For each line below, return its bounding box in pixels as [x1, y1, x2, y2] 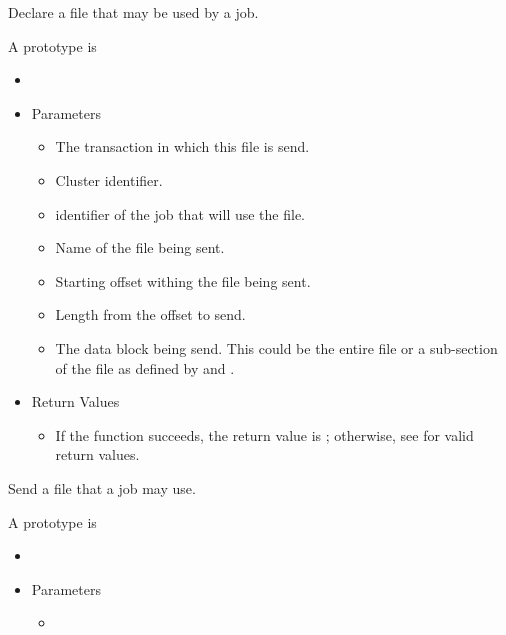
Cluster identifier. [55, 169, 163, 190]
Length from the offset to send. [55, 304, 246, 325]
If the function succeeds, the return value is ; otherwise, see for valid [55, 424, 474, 445]
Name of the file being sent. [55, 237, 225, 258]
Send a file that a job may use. [8, 477, 196, 498]
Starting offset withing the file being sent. [55, 270, 311, 291]
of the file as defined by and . [55, 357, 235, 378]
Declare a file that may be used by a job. [8, 2, 259, 22]
